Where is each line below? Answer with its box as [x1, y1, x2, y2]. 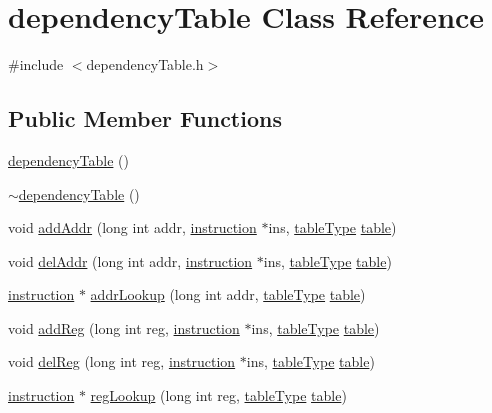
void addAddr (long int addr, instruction [8, 217, 257, 238]
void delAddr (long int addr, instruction [8, 250, 253, 271]
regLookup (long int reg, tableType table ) [90, 385, 347, 406]
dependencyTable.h [86, 54, 204, 75]
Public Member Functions [8, 103, 282, 134]
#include [8, 54, 64, 75]
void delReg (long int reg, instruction [8, 351, 236, 372]
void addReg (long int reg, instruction [8, 317, 240, 338]
